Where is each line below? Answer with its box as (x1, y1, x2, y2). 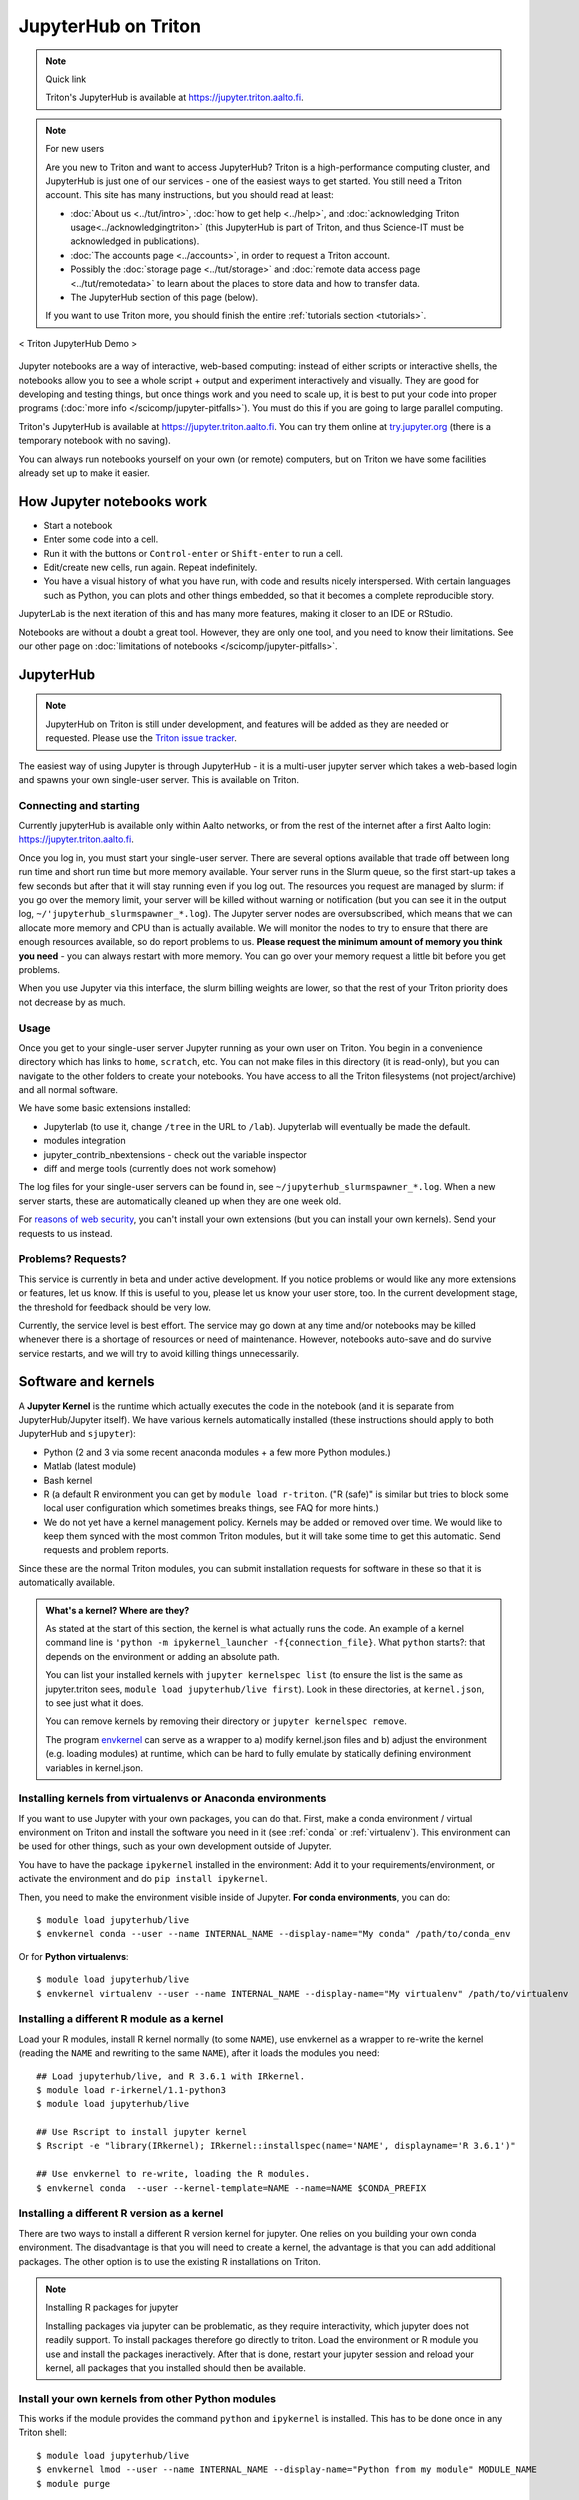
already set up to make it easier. (18, 466, 150, 479)
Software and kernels (18, 1373, 155, 1390)
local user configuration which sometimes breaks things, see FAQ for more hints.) (43, 1502, 380, 1514)
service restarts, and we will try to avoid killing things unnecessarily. (18, 1347, 300, 1359)
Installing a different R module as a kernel (18, 2012, 224, 2026)
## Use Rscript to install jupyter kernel (36, 2126, 248, 2138)
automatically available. (18, 1576, 115, 1589)
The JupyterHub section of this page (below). (70, 291, 259, 304)
